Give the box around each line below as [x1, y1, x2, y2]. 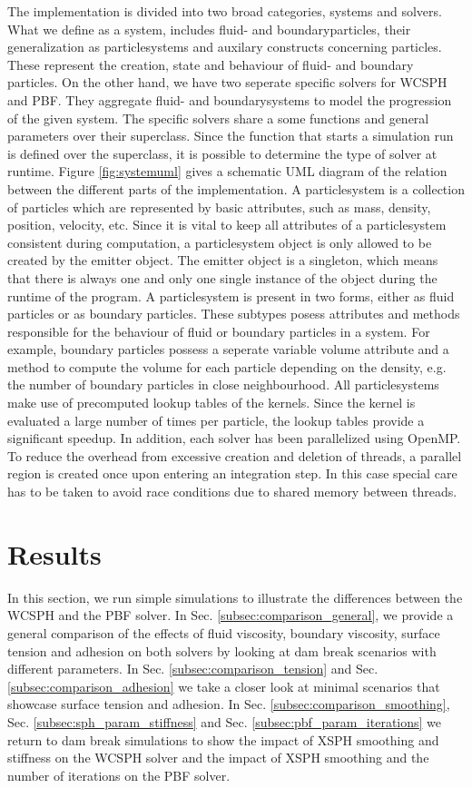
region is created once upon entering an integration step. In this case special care [7, 464, 457, 483]
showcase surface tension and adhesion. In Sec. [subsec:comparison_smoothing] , [7, 694, 450, 714]
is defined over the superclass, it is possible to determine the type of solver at [7, 143, 438, 163]
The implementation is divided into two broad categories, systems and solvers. [7, 2, 442, 20]
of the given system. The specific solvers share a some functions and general [7, 108, 429, 127]
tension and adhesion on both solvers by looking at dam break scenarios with [7, 641, 437, 660]
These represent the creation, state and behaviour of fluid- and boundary [7, 54, 414, 74]
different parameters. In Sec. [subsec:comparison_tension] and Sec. [7, 659, 379, 678]
